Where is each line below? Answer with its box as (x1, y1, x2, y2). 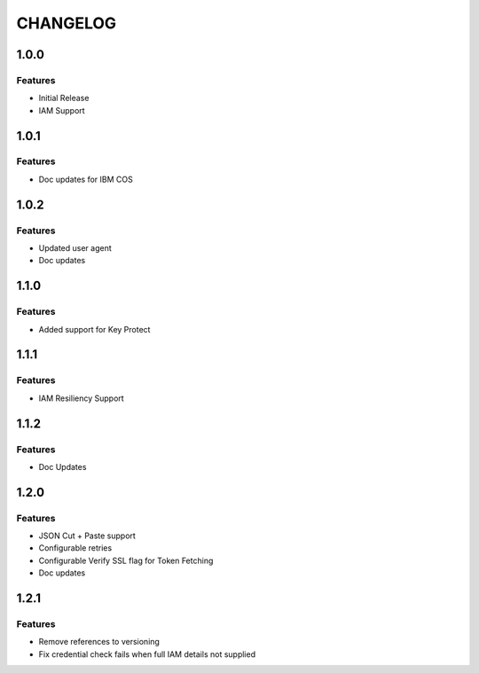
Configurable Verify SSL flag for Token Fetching (38, 555, 214, 566)
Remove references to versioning (38, 637, 160, 647)
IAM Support (38, 105, 85, 115)
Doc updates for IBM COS (38, 174, 133, 184)
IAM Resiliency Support (38, 393, 124, 403)
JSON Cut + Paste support (38, 530, 137, 541)
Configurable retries (38, 543, 113, 553)
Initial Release (38, 93, 90, 104)
